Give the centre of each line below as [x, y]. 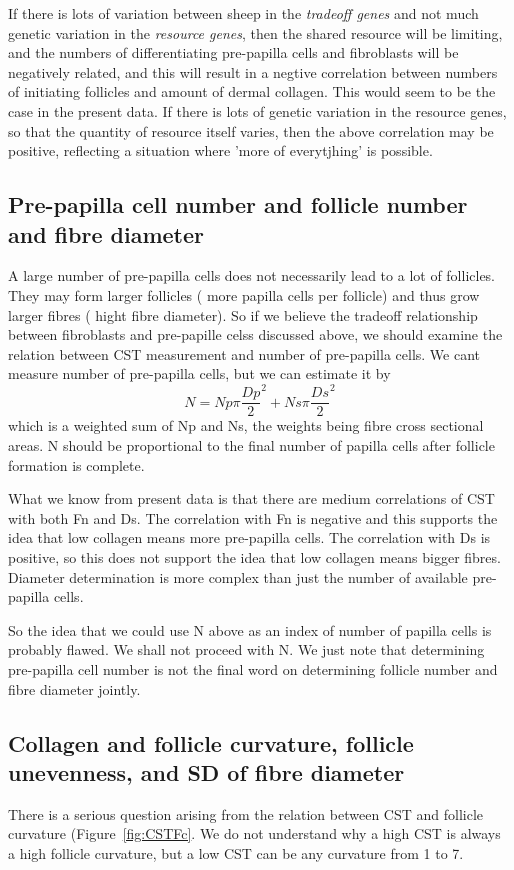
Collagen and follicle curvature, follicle [211, 742]
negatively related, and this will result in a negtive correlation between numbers [253, 71]
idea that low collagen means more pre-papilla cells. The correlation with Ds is [249, 537]
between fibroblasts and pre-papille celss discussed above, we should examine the [255, 334]
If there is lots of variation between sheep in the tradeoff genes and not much [243, 13]
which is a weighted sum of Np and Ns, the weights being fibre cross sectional [246, 425]
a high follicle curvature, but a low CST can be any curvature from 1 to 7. [236, 852]
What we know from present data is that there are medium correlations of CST [251, 498]
